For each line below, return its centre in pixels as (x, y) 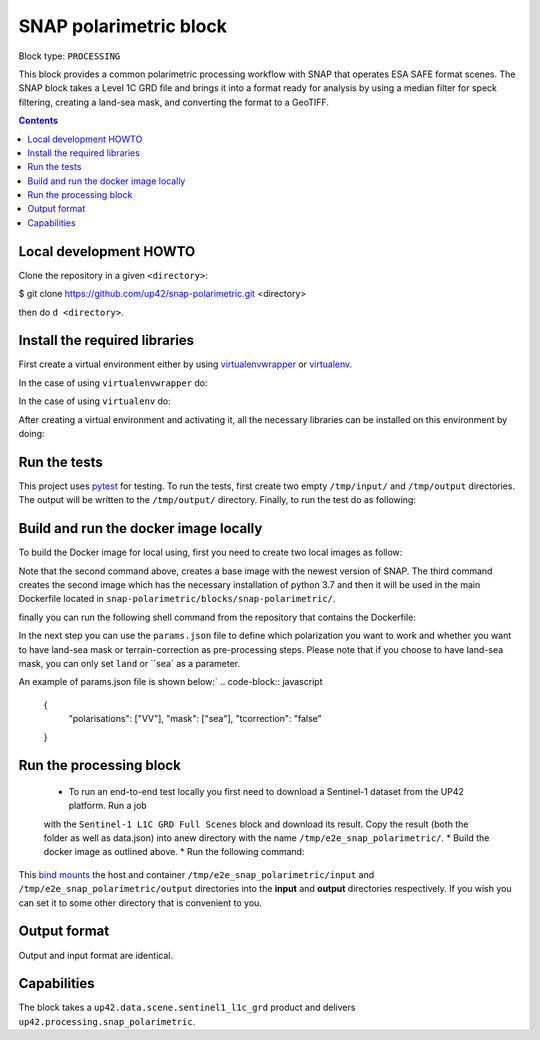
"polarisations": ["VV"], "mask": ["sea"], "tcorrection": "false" (195, 719)
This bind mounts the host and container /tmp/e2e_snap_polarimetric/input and (196, 874)
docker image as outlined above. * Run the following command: (174, 852)
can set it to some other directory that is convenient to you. (140, 902)
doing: (31, 433)
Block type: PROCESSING (69, 56)
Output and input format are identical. (96, 955)
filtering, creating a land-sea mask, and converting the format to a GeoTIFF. (174, 102)
